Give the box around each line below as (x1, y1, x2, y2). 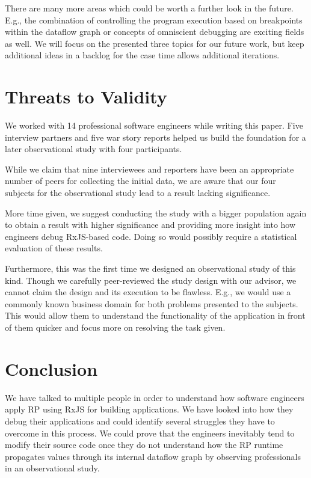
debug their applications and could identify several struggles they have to (5, 414, 275, 427)
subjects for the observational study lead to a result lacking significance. (5, 186, 271, 199)
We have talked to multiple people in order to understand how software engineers (5, 391, 304, 403)
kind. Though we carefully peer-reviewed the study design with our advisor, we (5, 274, 297, 286)
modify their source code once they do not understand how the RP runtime (5, 438, 283, 451)
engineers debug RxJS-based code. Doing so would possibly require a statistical (5, 230, 297, 242)
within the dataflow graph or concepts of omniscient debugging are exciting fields (5, 25, 304, 38)
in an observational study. (5, 462, 100, 474)
